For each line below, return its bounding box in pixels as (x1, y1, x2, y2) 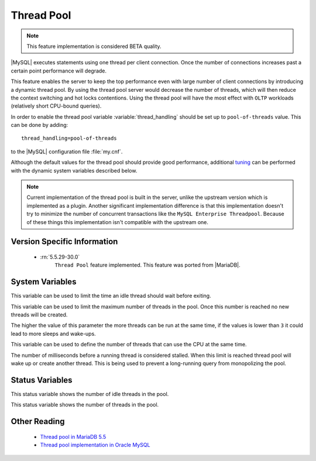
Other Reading (11, 417, 65, 426)
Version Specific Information (11, 237, 118, 247)
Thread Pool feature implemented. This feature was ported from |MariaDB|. (54, 262, 241, 269)
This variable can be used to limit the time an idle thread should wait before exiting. (11, 293, 211, 300)
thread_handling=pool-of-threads (21, 135, 117, 142)
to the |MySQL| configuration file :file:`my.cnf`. (11, 148, 123, 155)
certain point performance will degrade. (11, 67, 107, 74)
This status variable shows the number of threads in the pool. (11, 401, 159, 408)
